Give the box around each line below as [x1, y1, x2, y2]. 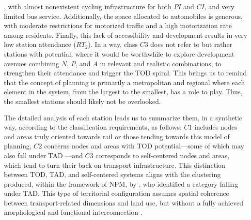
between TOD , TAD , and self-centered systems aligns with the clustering [4, 169, 221, 179]
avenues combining [4, 58, 60, 68]
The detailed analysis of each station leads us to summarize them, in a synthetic [4, 112, 242, 122]
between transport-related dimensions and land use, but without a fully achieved [4, 197, 243, 207]
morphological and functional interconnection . [4, 207, 142, 217]
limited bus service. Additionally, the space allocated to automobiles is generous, [4, 11, 243, 21]
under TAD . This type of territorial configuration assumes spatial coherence [4, 188, 229, 198]
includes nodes [194, 122, 237, 132]
